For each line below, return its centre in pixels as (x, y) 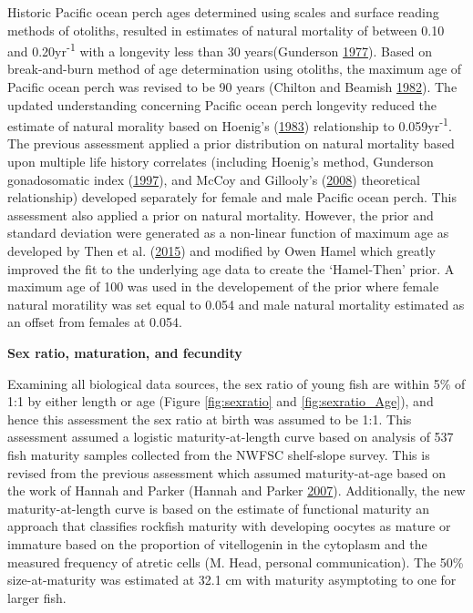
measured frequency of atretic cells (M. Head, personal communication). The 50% (236, 562)
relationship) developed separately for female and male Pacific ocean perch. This (232, 197)
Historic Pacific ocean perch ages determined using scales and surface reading (223, 12)
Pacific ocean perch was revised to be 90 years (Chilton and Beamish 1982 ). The (232, 87)
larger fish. (37, 597)
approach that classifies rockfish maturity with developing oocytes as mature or (229, 526)
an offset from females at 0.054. (95, 322)
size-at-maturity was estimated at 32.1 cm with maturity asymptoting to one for (232, 580)
